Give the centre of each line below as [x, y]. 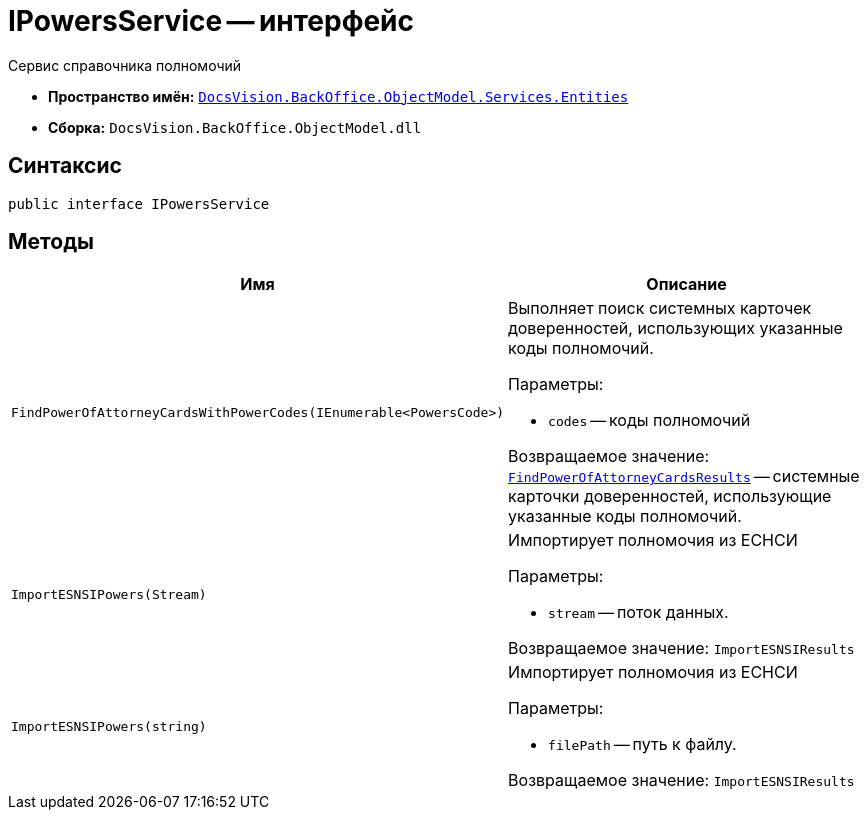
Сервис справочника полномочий [125, 65]
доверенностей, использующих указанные [675, 328]
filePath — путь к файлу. [642, 744]
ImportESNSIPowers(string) [109, 726]
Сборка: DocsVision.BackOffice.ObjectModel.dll [235, 127]
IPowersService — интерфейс [211, 21]
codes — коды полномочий [649, 420]
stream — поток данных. [638, 612]
